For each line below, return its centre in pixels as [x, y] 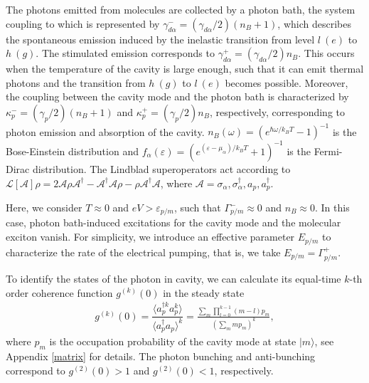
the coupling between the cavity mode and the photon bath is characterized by [177, 96]
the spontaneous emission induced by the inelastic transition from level [160, 39]
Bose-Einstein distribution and [72, 151]
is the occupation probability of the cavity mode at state [173, 341]
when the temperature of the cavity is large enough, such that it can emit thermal [185, 69]
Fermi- [328, 151]
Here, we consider [44, 208]
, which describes [314, 23]
